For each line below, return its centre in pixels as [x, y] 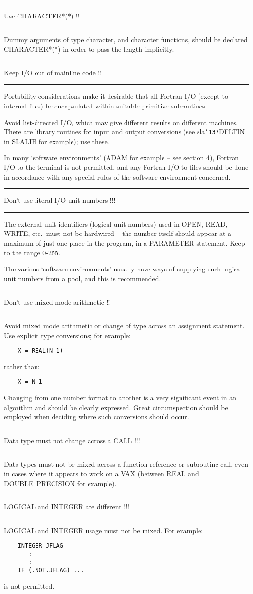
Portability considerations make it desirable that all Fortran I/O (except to [116, 96]
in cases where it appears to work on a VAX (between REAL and [101, 473]
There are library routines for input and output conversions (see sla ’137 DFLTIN [125, 132]
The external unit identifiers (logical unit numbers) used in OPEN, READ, [116, 224]
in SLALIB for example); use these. [57, 141]
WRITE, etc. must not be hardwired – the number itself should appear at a [118, 233]
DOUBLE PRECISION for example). [60, 483]
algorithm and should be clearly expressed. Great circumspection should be [116, 407]
